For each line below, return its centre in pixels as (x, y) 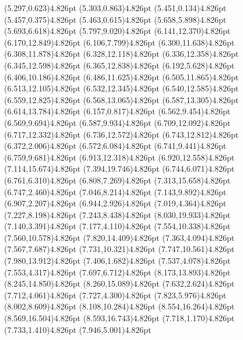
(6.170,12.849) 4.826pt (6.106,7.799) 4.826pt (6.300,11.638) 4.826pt (119, 42)
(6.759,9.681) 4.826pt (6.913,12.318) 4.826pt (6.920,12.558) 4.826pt (119, 157)
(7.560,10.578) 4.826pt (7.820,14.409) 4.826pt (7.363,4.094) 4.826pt (119, 237)
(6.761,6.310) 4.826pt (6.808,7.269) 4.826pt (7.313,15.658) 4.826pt (117, 180)
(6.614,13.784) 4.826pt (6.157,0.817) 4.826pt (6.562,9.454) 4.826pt (117, 111)
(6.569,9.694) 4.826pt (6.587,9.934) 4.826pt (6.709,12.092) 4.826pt (117, 122)
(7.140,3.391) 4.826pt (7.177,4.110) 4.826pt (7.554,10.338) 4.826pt (117, 226)
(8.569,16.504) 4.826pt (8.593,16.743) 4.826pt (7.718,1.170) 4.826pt (119, 318)
